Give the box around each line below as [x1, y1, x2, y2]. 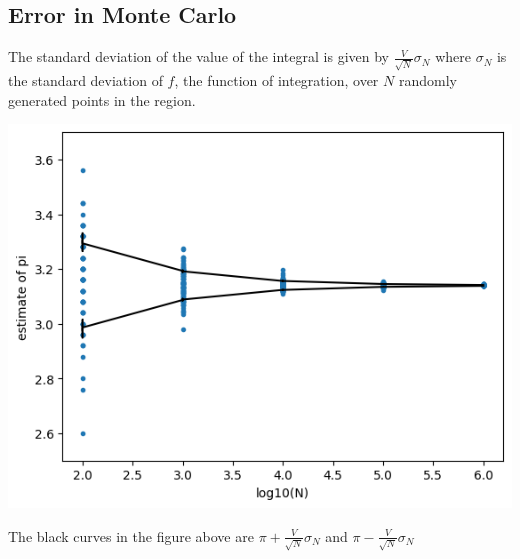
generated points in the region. [8, 89, 196, 110]
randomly [398, 69, 457, 90]
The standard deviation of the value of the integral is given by [8, 46, 389, 67]
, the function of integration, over [174, 69, 379, 90]
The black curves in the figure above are [8, 525, 254, 546]
